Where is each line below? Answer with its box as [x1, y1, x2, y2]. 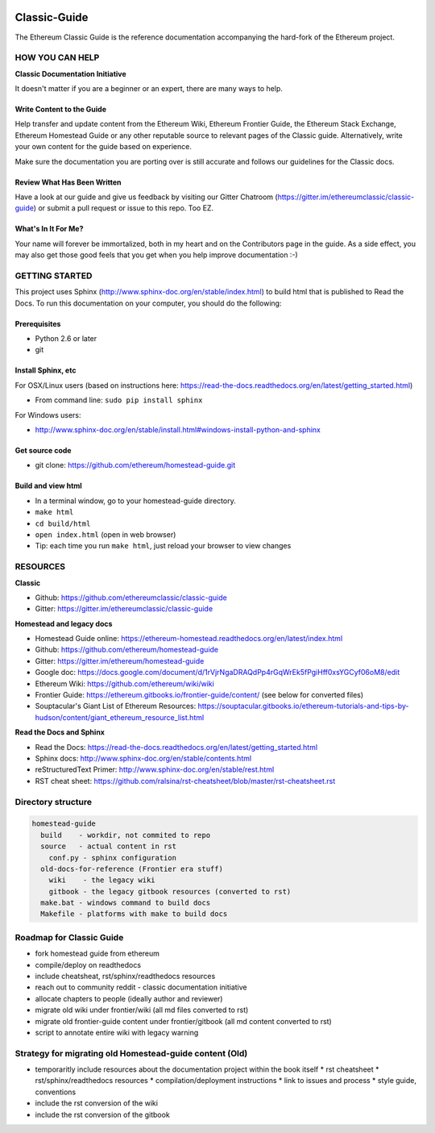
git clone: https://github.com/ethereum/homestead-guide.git [35, 460, 236, 470]
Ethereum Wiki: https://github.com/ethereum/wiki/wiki [35, 678, 215, 689]
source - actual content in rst [40, 842, 177, 851]
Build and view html [14, 481, 82, 491]
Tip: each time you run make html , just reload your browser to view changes [35, 541, 292, 551]
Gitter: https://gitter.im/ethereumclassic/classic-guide [35, 604, 213, 614]
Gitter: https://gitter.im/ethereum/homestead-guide [35, 656, 205, 665]
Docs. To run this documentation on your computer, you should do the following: [14, 298, 282, 308]
